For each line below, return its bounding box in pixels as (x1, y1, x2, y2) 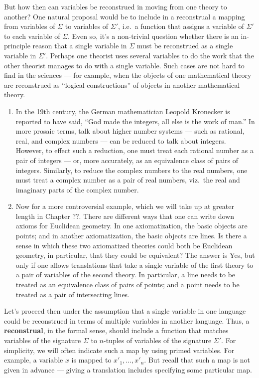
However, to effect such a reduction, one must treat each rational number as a (15, 145, 254, 156)
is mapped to (71, 355, 112, 365)
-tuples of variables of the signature (104, 335, 212, 345)
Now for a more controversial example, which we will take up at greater (15, 201, 234, 211)
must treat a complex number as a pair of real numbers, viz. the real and (15, 175, 240, 185)
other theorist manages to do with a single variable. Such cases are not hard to (4, 60, 245, 70)
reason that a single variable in (32, 40, 127, 51)
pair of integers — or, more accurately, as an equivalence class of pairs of (15, 155, 239, 165)
